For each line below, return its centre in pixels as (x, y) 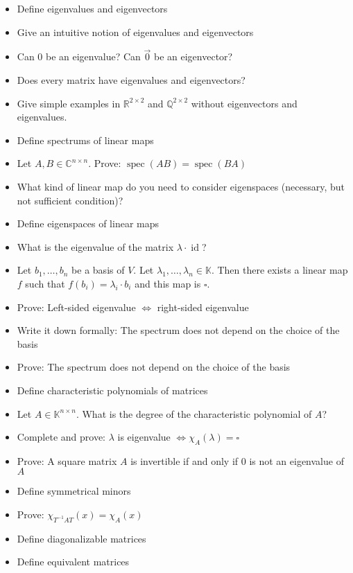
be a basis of (98, 270)
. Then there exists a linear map (279, 270)
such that (45, 283)
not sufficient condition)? (70, 200)
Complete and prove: (61, 437)
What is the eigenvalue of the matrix (95, 246)
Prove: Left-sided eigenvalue (76, 307)
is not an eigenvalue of (296, 460)
